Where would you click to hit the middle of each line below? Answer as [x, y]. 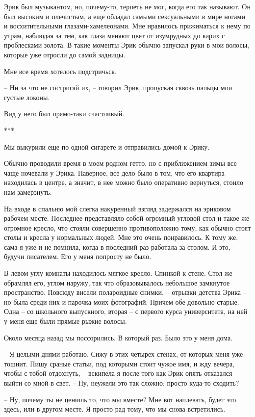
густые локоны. [27, 97]
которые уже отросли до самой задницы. [65, 54]
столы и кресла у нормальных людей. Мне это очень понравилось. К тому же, [121, 237]
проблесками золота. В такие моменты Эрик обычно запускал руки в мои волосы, [127, 45]
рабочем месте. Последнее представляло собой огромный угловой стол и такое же [127, 218]
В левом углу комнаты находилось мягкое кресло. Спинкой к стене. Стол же [118, 273]
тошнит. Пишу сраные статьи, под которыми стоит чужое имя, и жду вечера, [119, 363]
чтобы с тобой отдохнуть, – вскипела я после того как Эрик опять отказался [118, 373]
